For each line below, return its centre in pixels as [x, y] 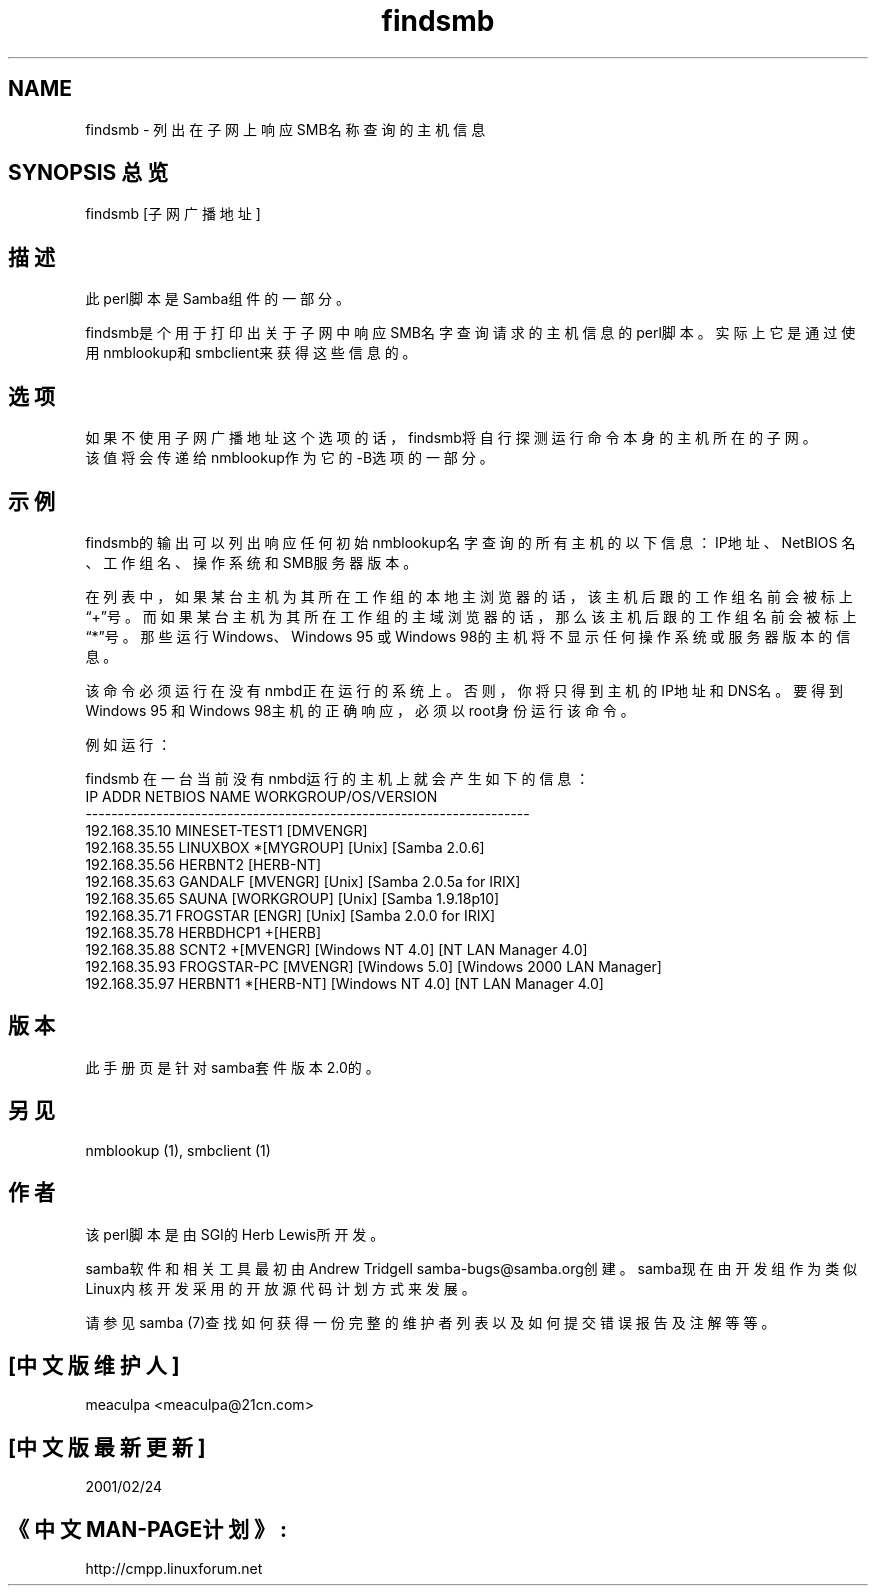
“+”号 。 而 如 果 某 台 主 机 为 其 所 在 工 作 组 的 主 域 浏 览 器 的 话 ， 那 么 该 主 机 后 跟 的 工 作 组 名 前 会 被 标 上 [471, 616]
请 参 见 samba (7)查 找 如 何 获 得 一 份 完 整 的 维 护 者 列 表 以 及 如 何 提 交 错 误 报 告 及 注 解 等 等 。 [430, 1322]
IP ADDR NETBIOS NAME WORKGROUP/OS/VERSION [261, 796]
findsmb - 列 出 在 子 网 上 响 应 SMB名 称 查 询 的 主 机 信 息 [285, 129]
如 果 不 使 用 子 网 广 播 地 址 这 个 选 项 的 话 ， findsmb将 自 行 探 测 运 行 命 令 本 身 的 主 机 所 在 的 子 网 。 [451, 438]
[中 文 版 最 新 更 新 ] [107, 1447]
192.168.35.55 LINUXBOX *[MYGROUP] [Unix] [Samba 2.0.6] [285, 847]
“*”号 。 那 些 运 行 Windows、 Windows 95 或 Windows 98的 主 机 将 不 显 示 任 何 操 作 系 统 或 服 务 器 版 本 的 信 [468, 636]
